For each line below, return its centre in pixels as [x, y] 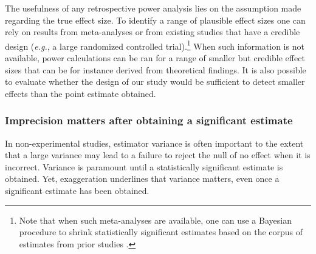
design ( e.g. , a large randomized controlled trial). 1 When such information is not [155, 45]
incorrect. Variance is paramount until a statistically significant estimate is [144, 166]
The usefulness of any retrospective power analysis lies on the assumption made [153, 8]
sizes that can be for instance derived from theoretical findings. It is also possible [156, 69]
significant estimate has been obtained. [77, 190]
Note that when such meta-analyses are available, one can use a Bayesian [155, 220]
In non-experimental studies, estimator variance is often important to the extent [154, 143]
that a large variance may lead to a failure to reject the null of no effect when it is [158, 155]
